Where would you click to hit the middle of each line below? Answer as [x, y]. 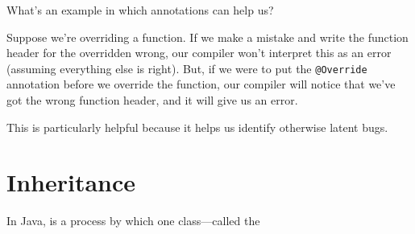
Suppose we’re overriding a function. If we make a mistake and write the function [207, 37]
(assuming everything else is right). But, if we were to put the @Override [187, 68]
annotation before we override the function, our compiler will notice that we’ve [201, 84]
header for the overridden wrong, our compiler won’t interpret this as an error [199, 53]
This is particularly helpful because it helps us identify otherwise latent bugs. [197, 127]
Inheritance [71, 182]
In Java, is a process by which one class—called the [133, 221]
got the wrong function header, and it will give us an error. [152, 100]
